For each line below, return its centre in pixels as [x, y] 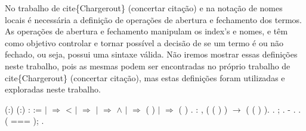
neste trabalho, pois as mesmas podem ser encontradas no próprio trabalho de [148, 65]
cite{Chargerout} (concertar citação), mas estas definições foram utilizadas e [145, 77]
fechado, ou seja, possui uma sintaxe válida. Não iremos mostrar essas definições [151, 54]
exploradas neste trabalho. [53, 89]
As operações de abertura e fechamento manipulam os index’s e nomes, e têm [146, 31]
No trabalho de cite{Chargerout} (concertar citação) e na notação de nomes [144, 8]
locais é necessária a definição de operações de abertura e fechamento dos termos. [153, 19]
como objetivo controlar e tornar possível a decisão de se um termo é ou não [144, 42]
